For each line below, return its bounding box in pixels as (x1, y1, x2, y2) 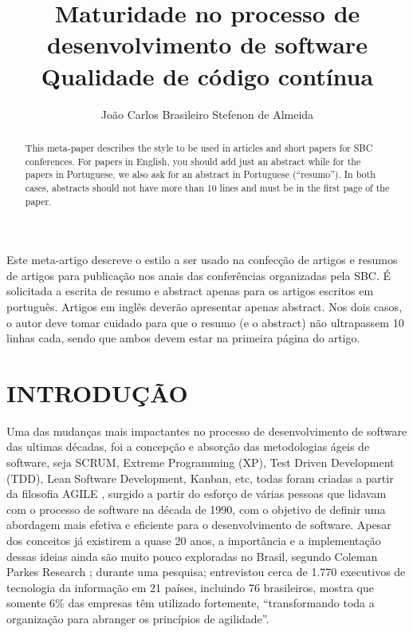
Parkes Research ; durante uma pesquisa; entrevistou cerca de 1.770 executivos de (6, 563, 406, 580)
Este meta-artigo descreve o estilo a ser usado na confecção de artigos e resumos (6, 251, 398, 268)
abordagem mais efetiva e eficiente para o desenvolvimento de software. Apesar (6, 516, 391, 533)
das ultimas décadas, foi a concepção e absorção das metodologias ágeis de (6, 438, 370, 455)
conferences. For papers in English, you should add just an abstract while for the (25, 154, 361, 168)
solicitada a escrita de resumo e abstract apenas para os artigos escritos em (6, 282, 374, 299)
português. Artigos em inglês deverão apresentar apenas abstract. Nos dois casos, (6, 298, 403, 314)
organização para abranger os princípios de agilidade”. (6, 610, 269, 626)
